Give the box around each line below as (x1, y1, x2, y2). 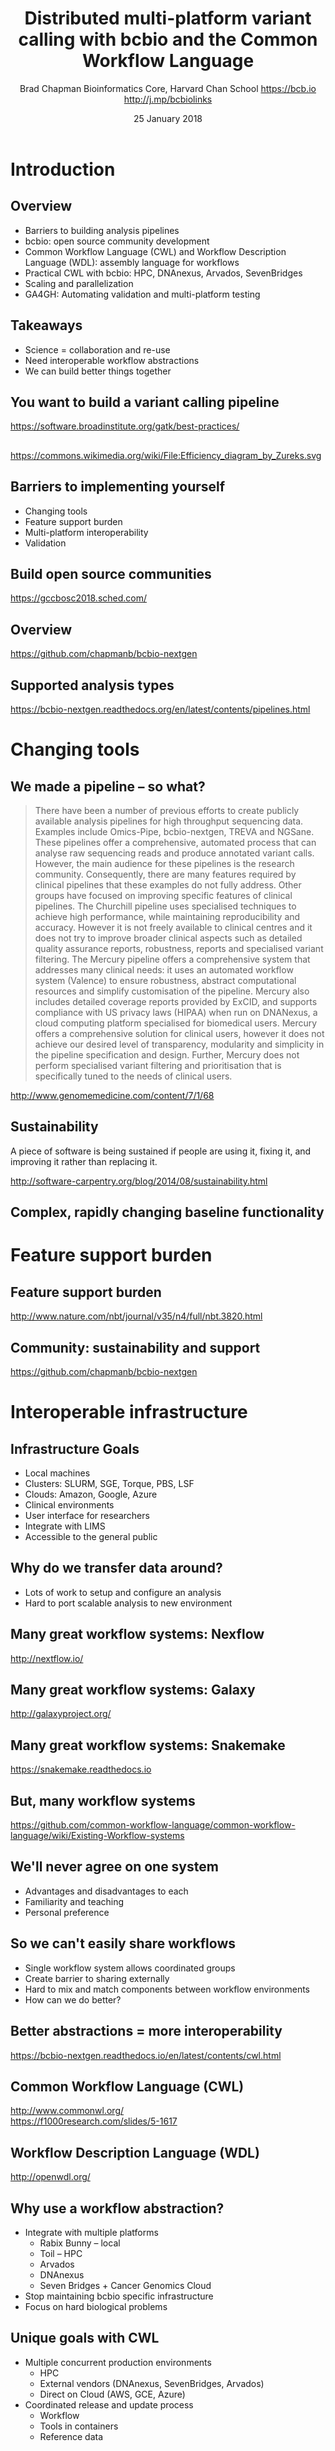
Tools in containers (39, 2420, 119, 2432)
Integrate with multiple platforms (24, 2226, 159, 2238)
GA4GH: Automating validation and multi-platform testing (24, 288, 261, 300)
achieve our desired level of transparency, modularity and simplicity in (34, 1038, 325, 1051)
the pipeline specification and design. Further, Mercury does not (34, 1049, 300, 1061)
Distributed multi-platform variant (24, 7, 312, 30)
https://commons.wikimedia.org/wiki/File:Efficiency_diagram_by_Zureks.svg (10, 449, 322, 461)
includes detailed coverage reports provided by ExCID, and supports (34, 996, 318, 1008)
